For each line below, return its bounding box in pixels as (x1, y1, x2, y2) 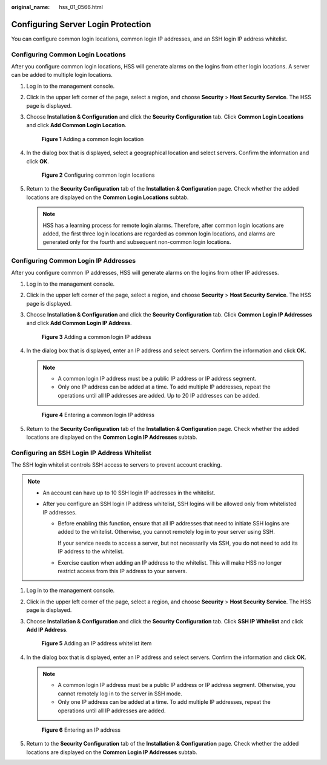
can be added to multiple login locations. (11, 71, 113, 79)
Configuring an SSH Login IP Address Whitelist (11, 448, 151, 457)
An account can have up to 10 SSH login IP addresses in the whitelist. (42, 489, 216, 496)
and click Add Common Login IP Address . (26, 320, 132, 327)
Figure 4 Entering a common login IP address (41, 412, 154, 419)
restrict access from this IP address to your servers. (58, 567, 187, 574)
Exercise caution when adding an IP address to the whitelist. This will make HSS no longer (58, 559, 282, 566)
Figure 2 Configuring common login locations (41, 171, 155, 179)
